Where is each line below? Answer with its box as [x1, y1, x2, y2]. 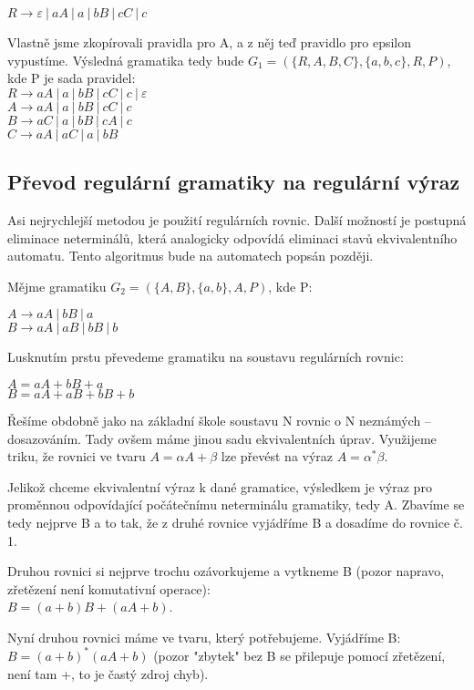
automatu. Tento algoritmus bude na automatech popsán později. [7, 246, 374, 265]
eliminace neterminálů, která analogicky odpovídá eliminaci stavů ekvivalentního [7, 228, 458, 247]
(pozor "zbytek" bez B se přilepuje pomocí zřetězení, [153, 645, 446, 664]
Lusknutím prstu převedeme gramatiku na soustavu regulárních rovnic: [7, 347, 404, 366]
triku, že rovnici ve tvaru [7, 447, 146, 466]
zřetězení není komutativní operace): [7, 579, 211, 598]
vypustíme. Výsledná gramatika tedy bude [7, 50, 244, 69]
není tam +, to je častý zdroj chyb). [7, 664, 209, 683]
